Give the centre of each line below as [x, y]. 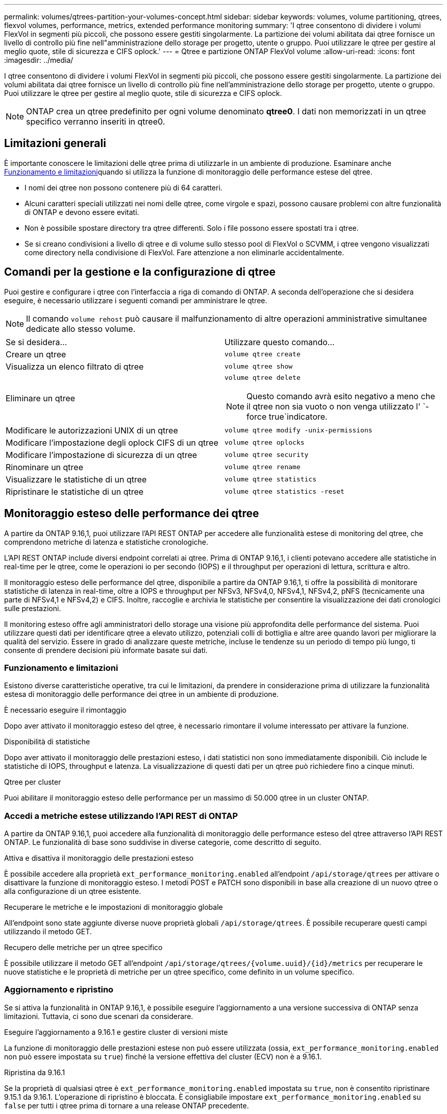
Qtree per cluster [33, 782]
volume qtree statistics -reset [284, 492]
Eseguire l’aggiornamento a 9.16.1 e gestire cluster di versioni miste [116, 1032]
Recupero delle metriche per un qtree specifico [83, 948]
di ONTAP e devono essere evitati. [82, 212]
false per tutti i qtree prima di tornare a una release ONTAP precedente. [127, 1105]
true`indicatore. [298, 416]
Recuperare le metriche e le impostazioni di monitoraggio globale [114, 907]
